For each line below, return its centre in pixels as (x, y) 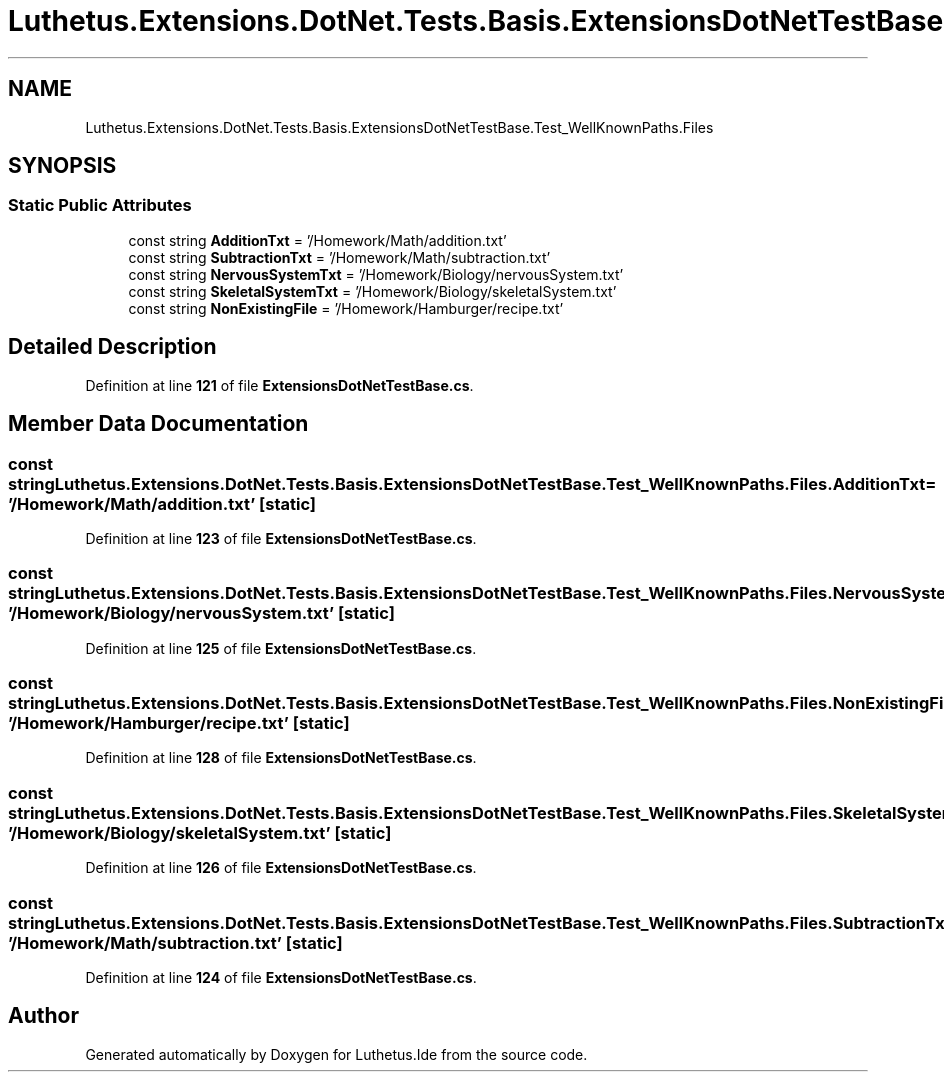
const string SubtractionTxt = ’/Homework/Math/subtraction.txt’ (339, 257)
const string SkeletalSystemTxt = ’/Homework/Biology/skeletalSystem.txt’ (372, 291)
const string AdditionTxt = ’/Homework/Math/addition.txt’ (317, 240)
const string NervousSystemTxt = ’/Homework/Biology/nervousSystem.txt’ (376, 274)
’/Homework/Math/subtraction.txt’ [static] (175, 942)
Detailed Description (112, 347)
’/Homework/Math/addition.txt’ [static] (162, 503)
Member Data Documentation (158, 424)
